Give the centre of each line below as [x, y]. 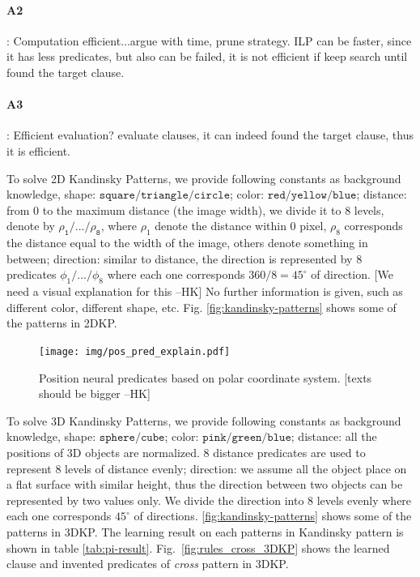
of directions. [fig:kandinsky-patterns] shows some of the [273, 516]
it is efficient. [39, 150]
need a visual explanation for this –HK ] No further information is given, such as [205, 291]
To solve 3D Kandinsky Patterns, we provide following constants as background [204, 420]
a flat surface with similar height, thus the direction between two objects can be [205, 484]
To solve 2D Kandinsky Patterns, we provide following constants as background [204, 178]
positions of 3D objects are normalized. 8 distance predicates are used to [186, 452]
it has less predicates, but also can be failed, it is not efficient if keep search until [207, 56]
